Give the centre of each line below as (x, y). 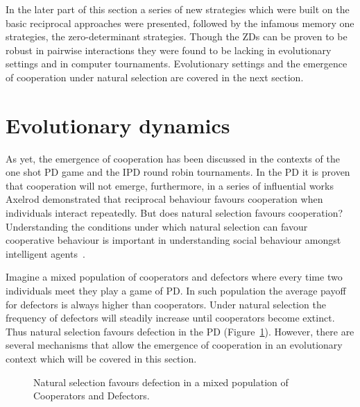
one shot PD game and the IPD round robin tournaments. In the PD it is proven (178, 172)
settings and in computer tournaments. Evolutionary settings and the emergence (177, 64)
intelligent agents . (45, 253)
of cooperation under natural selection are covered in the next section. (155, 77)
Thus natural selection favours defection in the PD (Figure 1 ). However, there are (180, 331)
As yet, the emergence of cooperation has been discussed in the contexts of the (173, 158)
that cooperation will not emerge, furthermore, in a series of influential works (170, 185)
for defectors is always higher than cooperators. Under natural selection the (166, 304)
